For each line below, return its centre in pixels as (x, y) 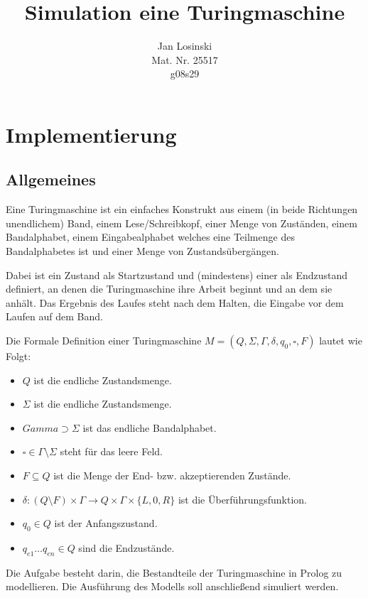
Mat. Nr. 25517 (185, 59)
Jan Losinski (185, 46)
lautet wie (341, 341)
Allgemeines (51, 179)
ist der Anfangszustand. (106, 523)
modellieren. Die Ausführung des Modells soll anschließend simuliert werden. (172, 586)
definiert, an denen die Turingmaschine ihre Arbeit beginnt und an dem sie (169, 289)
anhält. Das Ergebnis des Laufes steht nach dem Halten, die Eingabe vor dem (175, 302)
